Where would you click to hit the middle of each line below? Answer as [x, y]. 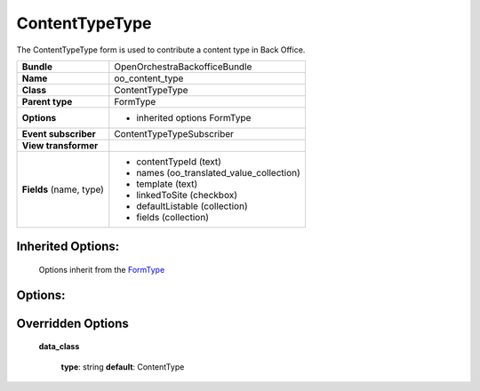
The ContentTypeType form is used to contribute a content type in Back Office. [161, 50]
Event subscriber [59, 133]
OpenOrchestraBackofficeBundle [183, 67]
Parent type [47, 101]
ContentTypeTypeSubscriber [174, 133]
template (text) [167, 184]
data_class [59, 347]
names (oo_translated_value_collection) [219, 172]
